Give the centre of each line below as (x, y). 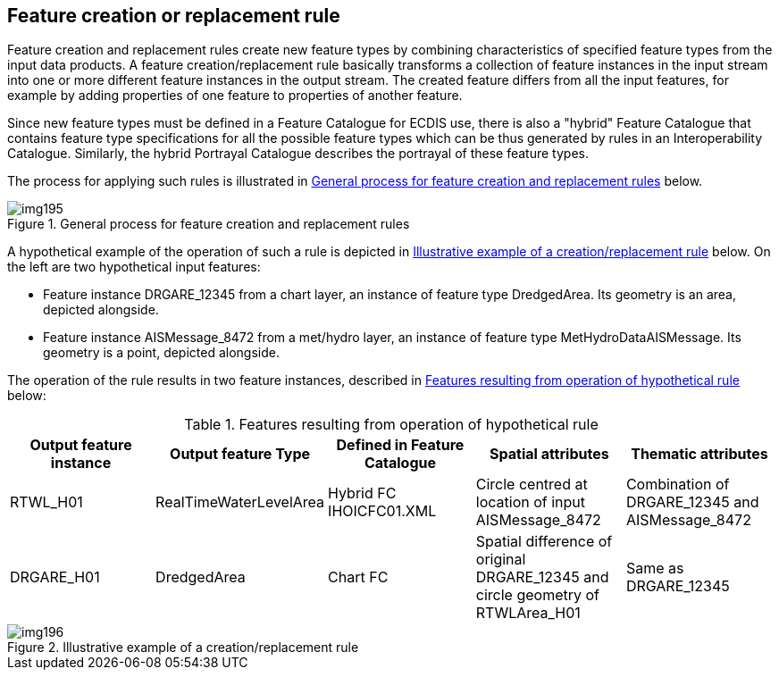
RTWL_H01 (46, 502)
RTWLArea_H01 (528, 613)
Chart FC (358, 577)
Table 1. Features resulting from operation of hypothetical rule (391, 425)
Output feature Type (240, 454)
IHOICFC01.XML (382, 511)
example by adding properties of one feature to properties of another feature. (235, 96)
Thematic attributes (699, 454)
